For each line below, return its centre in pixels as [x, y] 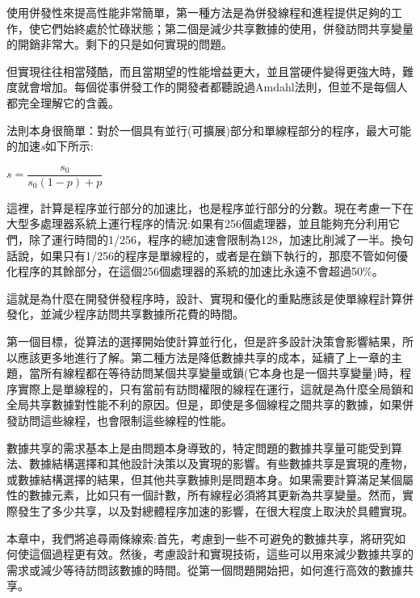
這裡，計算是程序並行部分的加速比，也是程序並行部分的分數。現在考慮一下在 [210, 207]
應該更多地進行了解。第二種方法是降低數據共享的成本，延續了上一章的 [204, 357]
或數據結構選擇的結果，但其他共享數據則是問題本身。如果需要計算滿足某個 [204, 479]
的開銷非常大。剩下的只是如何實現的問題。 [120, 44]
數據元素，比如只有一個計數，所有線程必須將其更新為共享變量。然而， [215, 495]
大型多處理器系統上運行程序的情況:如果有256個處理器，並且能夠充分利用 [197, 223]
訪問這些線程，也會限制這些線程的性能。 [125, 420]
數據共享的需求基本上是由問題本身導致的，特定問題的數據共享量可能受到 [199, 447]
